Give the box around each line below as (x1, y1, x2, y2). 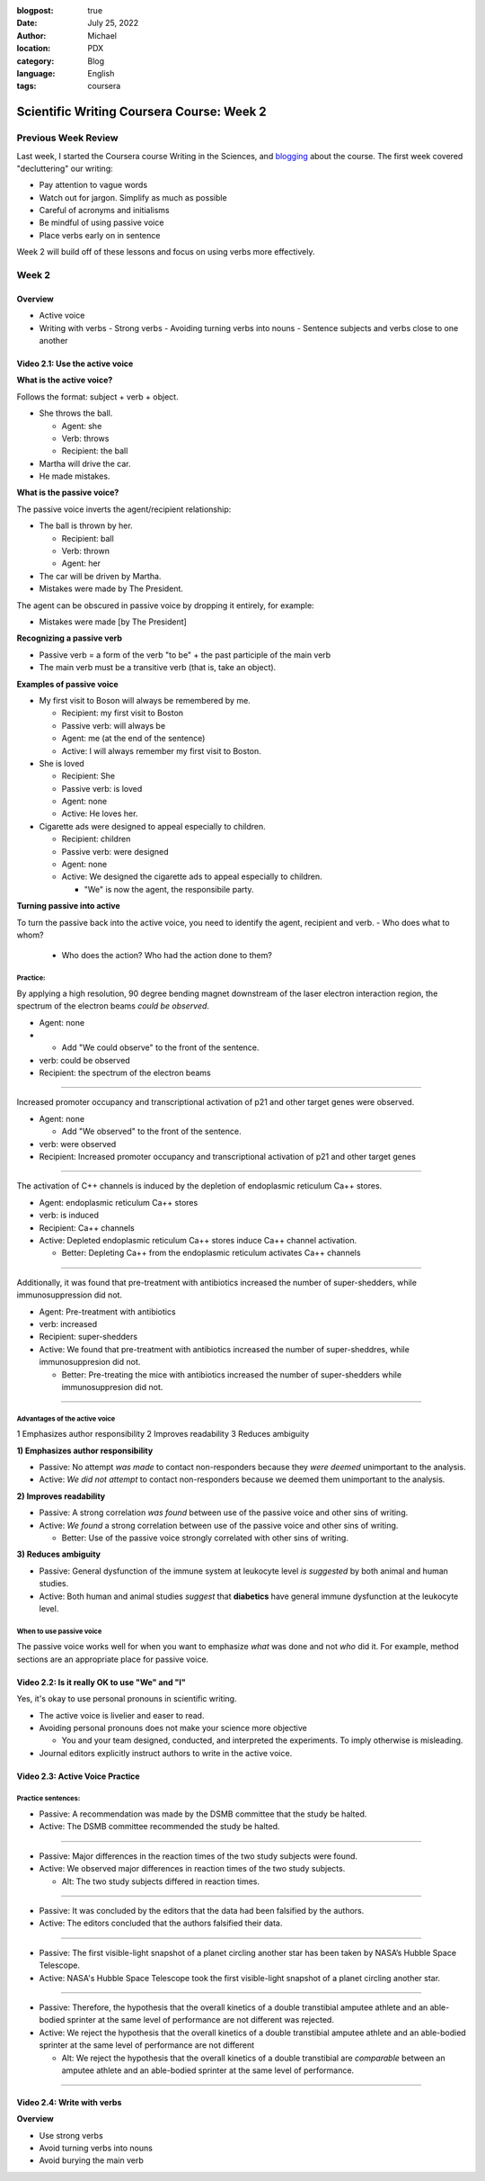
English (87, 67, 115, 78)
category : (16, 55, 55, 67)
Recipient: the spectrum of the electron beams (39, 1067, 211, 1079)
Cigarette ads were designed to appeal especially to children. (39, 821, 267, 831)
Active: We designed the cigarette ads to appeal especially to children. (61, 871, 322, 882)
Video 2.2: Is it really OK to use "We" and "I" (16, 1676, 186, 1687)
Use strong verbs (39, 2130, 103, 2141)
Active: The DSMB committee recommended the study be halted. (39, 1821, 280, 1832)
